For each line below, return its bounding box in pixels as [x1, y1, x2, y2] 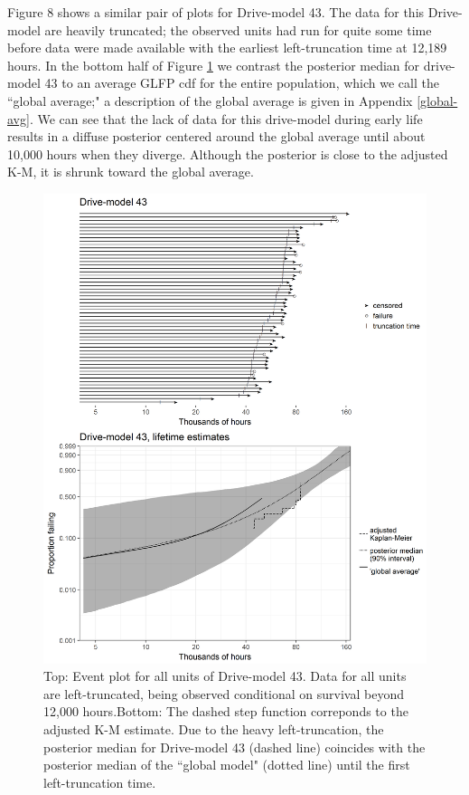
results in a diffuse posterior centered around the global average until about [7, 127, 426, 146]
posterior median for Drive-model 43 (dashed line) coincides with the [43, 737, 426, 756]
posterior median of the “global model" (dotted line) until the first [43, 755, 410, 774]
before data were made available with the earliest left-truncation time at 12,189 [7, 38, 447, 57]
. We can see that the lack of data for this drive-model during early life [29, 109, 423, 128]
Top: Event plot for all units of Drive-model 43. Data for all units [43, 666, 407, 685]
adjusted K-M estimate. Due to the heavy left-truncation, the [43, 720, 384, 739]
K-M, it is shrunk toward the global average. [7, 162, 254, 181]
